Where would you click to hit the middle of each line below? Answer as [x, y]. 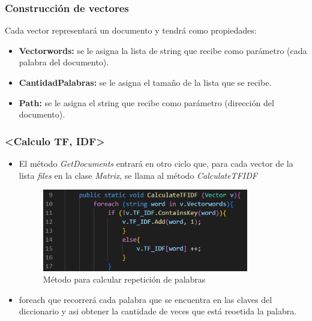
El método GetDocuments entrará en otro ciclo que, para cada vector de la [156, 163]
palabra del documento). [64, 62]
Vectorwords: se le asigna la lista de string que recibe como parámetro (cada [163, 50]
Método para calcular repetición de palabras [124, 279]
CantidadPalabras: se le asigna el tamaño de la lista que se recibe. [145, 82]
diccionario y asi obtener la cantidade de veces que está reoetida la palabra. [158, 311]
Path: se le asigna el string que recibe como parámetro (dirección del [146, 102]
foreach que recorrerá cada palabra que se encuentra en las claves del [145, 299]
